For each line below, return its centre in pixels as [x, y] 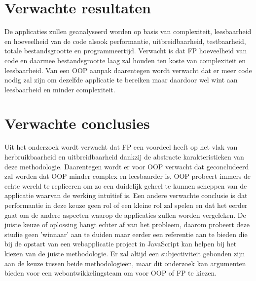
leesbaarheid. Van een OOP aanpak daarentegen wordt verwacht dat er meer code [128, 70]
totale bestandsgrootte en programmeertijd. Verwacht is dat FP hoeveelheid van [126, 51]
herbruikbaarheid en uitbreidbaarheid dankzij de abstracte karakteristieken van [124, 157]
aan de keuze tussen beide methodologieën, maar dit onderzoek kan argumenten [125, 263]
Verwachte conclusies [77, 123]
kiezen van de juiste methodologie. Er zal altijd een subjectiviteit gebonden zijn [125, 253]
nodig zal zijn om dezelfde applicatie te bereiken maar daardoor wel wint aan [121, 80]
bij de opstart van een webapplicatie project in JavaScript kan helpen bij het [121, 244]
